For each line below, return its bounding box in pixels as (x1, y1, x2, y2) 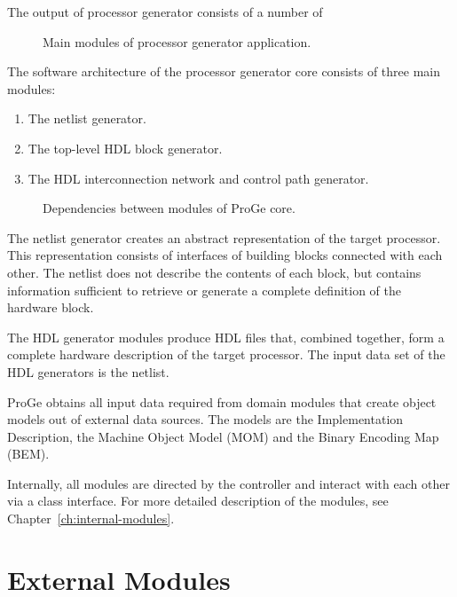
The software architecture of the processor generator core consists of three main (7, 62, 441, 81)
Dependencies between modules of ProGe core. (43, 199, 295, 217)
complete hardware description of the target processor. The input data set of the (7, 345, 445, 364)
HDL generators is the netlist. (7, 362, 169, 381)
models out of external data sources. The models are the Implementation (7, 410, 404, 428)
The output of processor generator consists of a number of (7, 3, 323, 20)
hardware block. (7, 298, 94, 317)
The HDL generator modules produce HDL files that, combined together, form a (7, 327, 445, 346)
